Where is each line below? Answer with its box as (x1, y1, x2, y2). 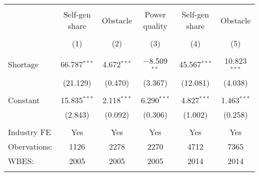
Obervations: (8, 140, 53, 152)
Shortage (8, 58, 39, 70)
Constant (8, 94, 40, 106)
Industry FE (8, 126, 51, 138)
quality (143, 20, 168, 31)
